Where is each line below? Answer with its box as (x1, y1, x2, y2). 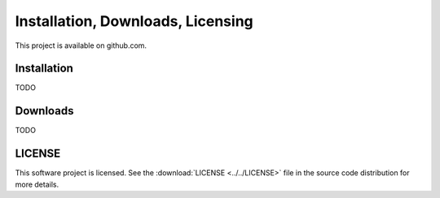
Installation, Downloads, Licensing (15, 12, 254, 30)
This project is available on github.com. (15, 41, 147, 50)
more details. (15, 179, 59, 189)
